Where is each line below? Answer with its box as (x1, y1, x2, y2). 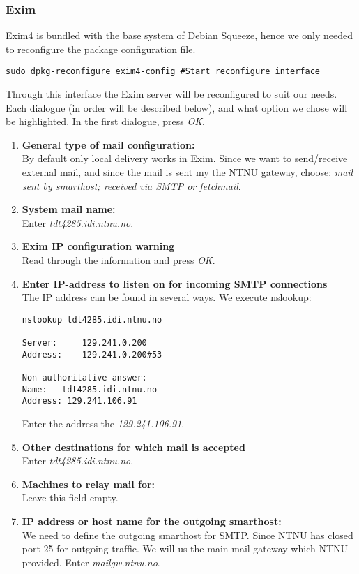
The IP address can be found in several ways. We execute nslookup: (22, 290, 312, 304)
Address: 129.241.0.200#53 (22, 349, 162, 360)
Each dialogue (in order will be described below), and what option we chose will (6, 100, 348, 115)
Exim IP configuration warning (22, 239, 175, 253)
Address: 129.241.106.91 (22, 396, 137, 406)
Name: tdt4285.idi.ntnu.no (22, 384, 158, 395)
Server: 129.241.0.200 (22, 338, 147, 348)
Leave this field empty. (22, 490, 119, 505)
